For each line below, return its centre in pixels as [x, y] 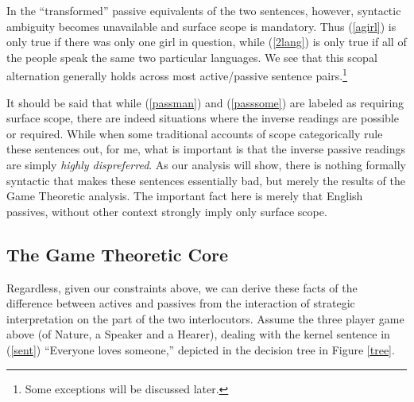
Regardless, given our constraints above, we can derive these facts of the [182, 287]
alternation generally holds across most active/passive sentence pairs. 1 [177, 75]
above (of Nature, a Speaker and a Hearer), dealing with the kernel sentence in [198, 334]
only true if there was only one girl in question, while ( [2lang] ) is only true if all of [207, 42]
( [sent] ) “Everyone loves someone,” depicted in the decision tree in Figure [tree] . [201, 349]
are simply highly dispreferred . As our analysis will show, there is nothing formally [206, 164]
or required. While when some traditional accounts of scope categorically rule [195, 133]
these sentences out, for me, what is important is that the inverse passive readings [206, 149]
